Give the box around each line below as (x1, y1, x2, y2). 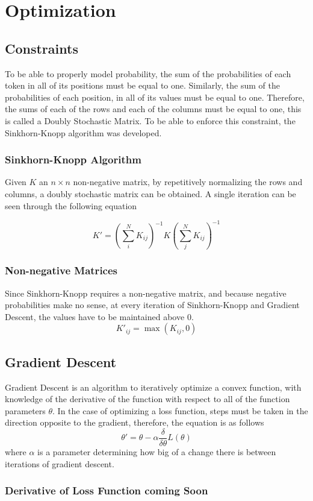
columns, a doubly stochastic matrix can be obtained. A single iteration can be (5, 187, 296, 200)
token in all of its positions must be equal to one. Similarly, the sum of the (5, 79, 280, 92)
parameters (5, 404, 46, 417)
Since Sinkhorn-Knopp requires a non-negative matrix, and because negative (5, 286, 287, 299)
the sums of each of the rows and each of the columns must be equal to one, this (5, 102, 302, 115)
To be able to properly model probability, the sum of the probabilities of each (5, 67, 291, 80)
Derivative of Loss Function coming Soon (5, 483, 208, 498)
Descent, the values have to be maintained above (5, 310, 185, 323)
